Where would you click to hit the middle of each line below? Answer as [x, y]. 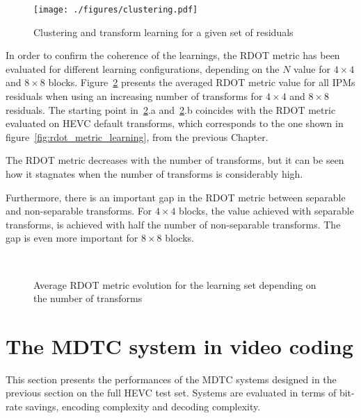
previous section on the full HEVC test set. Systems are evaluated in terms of [171, 393]
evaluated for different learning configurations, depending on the [143, 68]
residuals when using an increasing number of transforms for [134, 96]
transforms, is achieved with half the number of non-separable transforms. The [173, 224]
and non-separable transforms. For [79, 211]
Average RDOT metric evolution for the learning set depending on [175, 284]
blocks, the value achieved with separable [266, 211]
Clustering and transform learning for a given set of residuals [163, 32]
